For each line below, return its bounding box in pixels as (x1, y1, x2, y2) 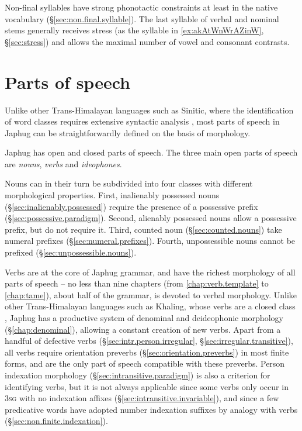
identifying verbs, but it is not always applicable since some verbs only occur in (5, 380, 289, 392)
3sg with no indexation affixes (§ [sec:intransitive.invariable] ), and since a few (5, 392, 279, 404)
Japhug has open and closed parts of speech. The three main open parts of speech (5, 146, 298, 158)
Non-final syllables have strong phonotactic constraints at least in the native (5, 1, 278, 13)
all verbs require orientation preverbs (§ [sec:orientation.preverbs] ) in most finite (5, 346, 289, 358)
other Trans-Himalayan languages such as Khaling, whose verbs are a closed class (5, 300, 296, 312)
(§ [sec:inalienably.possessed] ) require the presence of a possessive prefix (5, 200, 258, 212)
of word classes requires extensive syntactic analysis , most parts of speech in (5, 115, 280, 127)
